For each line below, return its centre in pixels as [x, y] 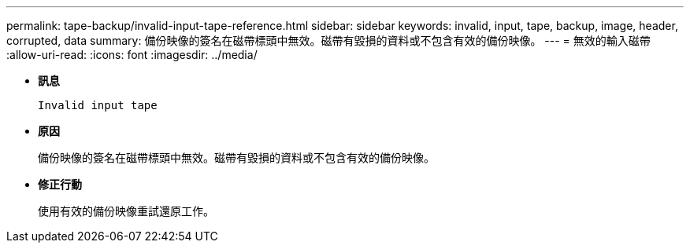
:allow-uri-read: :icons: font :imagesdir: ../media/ [132, 55]
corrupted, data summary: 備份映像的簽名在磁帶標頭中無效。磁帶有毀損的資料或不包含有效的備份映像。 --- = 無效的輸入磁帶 [328, 40]
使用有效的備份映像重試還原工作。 [126, 211]
